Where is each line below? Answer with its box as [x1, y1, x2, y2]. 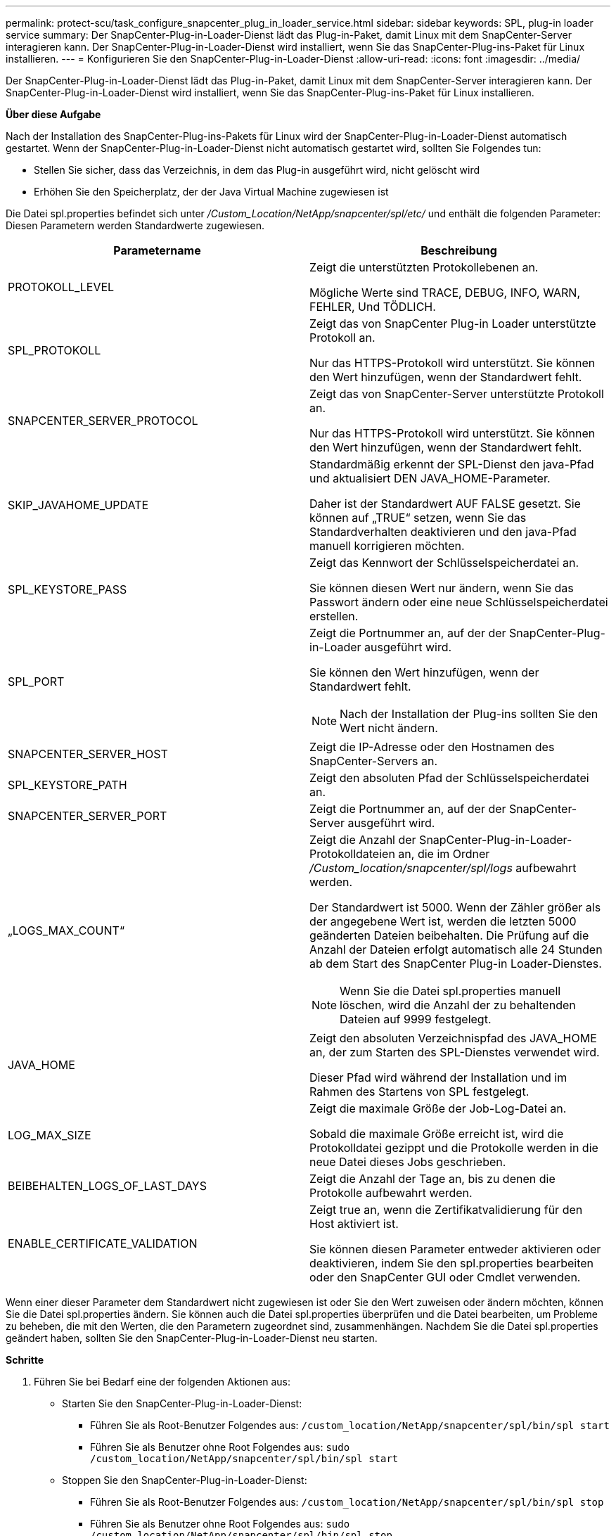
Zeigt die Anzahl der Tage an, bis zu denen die [309, 1172, 556, 1186]
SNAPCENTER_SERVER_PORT [8, 809, 167, 823]
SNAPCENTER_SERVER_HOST [8, 747, 168, 761]
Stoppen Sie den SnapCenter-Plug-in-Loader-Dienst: [62, 1474, 307, 1486]
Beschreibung [421, 243, 497, 257]
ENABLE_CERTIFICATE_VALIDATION [8, 1236, 198, 1250]
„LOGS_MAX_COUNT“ [8, 923, 124, 937]
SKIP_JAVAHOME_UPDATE [8, 498, 149, 512]
